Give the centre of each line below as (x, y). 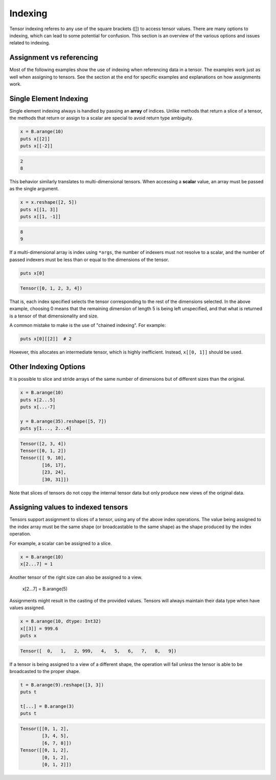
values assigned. (27, 608)
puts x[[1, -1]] (41, 217)
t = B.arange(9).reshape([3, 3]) (62, 685)
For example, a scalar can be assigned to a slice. (61, 543)
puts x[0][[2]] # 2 (46, 339)
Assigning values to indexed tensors (69, 507)
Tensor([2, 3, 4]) (43, 443)
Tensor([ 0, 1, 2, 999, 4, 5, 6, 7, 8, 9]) (98, 651)
